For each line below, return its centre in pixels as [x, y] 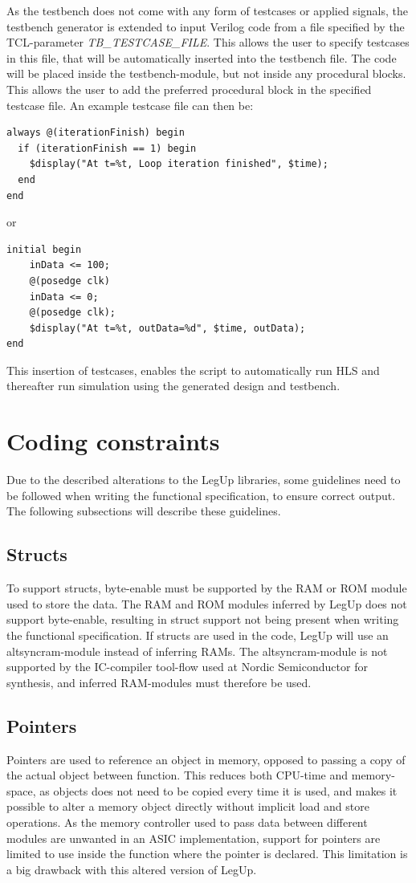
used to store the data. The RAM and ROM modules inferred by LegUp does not [207, 603]
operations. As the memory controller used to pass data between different [187, 822]
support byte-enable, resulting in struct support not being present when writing [203, 619]
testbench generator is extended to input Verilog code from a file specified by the [206, 26]
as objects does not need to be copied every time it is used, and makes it [218, 790]
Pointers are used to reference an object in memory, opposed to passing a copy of [206, 759]
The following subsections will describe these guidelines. [144, 511]
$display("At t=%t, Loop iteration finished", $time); [179, 164]
